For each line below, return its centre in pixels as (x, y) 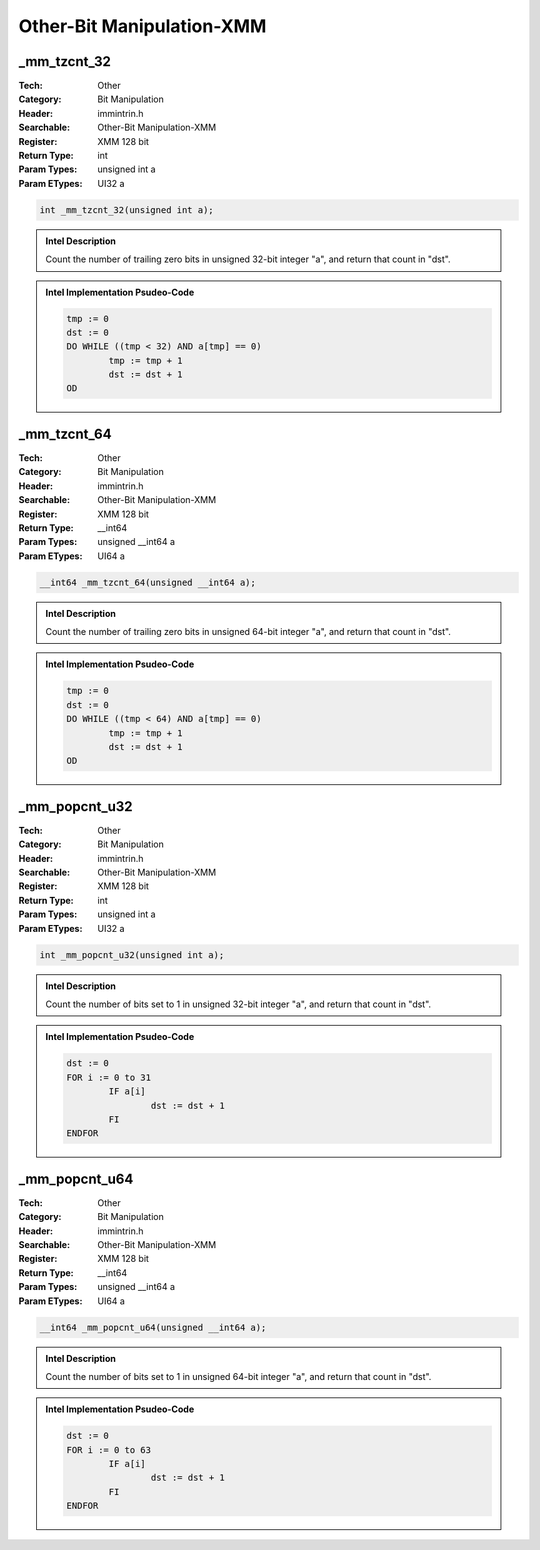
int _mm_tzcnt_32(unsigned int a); (126, 209)
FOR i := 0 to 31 (109, 1077)
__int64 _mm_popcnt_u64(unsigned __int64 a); (153, 1327)
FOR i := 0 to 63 (109, 1449)
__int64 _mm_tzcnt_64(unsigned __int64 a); (148, 582)
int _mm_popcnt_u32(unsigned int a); (132, 954)
